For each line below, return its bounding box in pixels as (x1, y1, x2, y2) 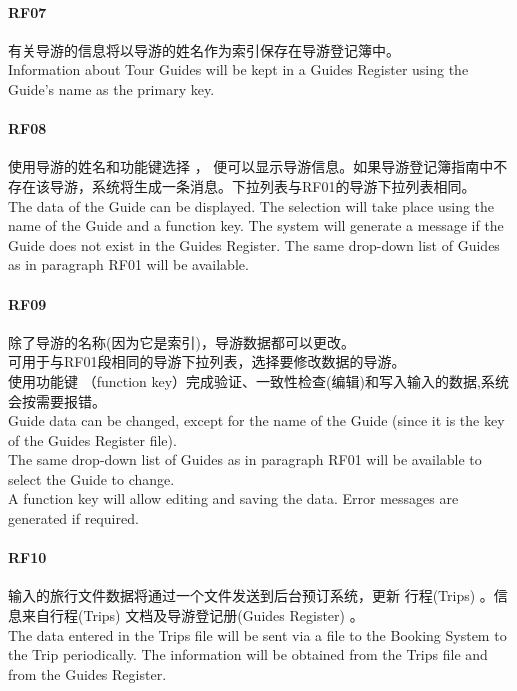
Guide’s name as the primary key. (8, 78, 215, 99)
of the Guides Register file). (8, 429, 177, 450)
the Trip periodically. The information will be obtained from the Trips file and (8, 644, 488, 665)
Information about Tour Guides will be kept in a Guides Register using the (8, 59, 469, 80)
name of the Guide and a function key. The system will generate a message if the (8, 215, 504, 236)
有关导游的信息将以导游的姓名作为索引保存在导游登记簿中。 (8, 39, 400, 60)
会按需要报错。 (8, 390, 106, 411)
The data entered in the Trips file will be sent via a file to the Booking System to (8, 624, 507, 645)
